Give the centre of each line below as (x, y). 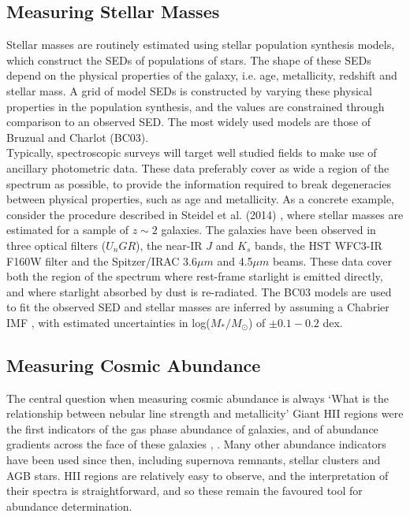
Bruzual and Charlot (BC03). (78, 137)
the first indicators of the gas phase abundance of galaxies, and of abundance (192, 428)
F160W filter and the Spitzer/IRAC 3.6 (102, 260)
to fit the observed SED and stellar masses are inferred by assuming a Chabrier (198, 307)
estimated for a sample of (67, 230)
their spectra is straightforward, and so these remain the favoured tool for (184, 491)
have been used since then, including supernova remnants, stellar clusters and (194, 460)
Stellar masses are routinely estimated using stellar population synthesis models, (201, 45)
